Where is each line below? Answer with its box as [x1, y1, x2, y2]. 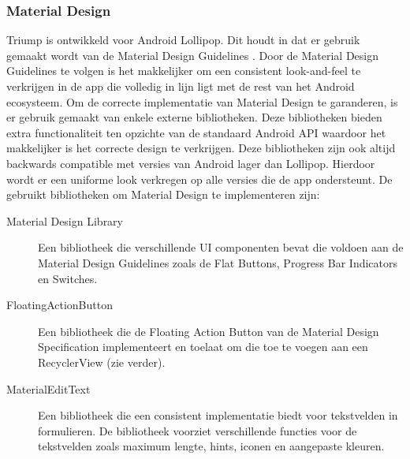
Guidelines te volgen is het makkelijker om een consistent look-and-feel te [6, 62, 361, 79]
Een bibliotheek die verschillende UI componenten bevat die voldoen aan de [38, 239, 404, 256]
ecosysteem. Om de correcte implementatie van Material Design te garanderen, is [6, 93, 398, 110]
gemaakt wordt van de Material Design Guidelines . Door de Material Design [6, 47, 379, 63]
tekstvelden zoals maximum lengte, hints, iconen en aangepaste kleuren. [38, 438, 385, 454]
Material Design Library [6, 212, 123, 229]
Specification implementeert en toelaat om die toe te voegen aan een [38, 338, 368, 355]
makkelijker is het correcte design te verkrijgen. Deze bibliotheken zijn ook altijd [6, 140, 396, 156]
